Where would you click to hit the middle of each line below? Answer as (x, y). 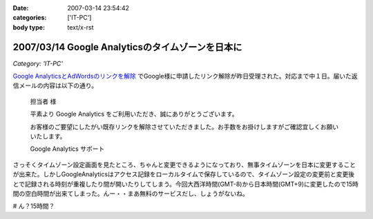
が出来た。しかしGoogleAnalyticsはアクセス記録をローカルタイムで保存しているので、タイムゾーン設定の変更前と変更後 (184, 174)
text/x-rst (80, 27)
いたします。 (48, 136)
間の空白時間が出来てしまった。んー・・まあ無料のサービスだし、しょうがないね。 (131, 194)
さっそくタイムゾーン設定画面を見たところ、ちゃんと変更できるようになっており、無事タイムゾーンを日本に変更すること (184, 165)
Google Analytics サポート (67, 149)
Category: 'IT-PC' (38, 63)
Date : (21, 8)
